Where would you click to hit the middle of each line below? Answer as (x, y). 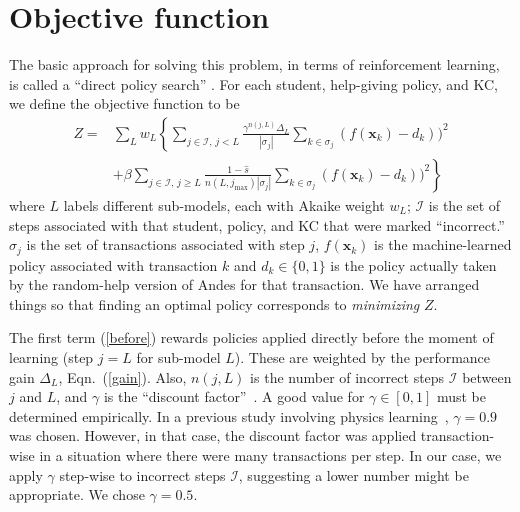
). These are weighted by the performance (362, 356)
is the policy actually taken (413, 264)
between (487, 376)
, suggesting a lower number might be (353, 474)
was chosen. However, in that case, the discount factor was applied (213, 435)
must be (461, 396)
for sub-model (178, 356)
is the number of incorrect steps (347, 376)
